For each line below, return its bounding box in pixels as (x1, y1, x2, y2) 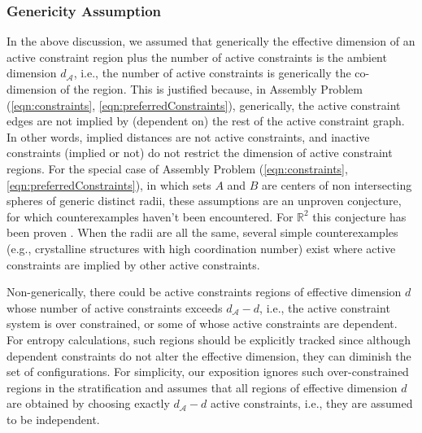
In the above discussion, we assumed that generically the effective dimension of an (7, 33, 415, 50)
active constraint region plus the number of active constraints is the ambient (7, 48, 387, 65)
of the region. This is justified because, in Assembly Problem (60, 81, 363, 97)
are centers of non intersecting (262, 176, 412, 193)
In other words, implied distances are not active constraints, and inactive (7, 128, 370, 145)
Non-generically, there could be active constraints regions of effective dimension (7, 283, 402, 300)
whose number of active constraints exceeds (7, 299, 223, 316)
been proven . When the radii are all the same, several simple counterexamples (7, 224, 398, 241)
